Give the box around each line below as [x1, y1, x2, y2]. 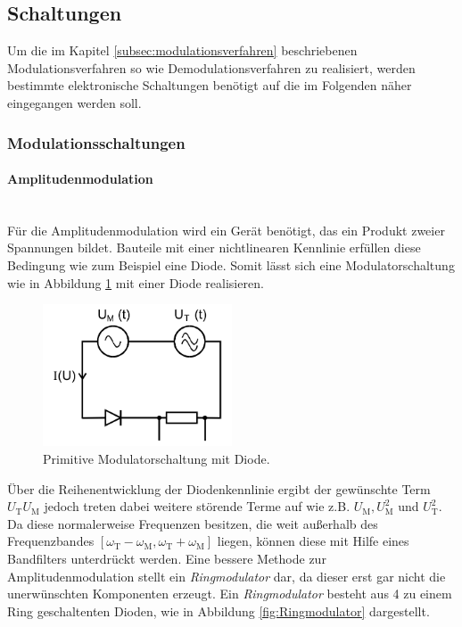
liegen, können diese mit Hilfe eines [217, 532, 409, 550]
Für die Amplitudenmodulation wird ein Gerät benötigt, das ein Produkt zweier [7, 220, 445, 239]
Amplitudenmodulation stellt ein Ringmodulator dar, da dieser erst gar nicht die [7, 566, 446, 585]
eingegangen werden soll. [7, 93, 142, 111]
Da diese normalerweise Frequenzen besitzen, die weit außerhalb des [7, 514, 378, 532]
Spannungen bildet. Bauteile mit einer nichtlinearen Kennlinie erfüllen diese [7, 238, 421, 257]
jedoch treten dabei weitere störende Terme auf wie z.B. [44, 497, 351, 516]
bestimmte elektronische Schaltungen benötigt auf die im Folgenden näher [7, 76, 412, 95]
